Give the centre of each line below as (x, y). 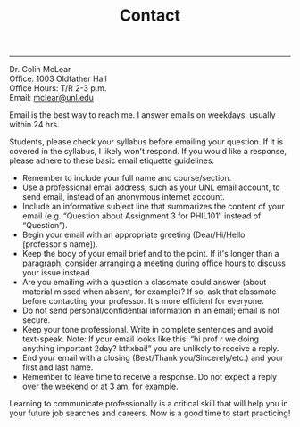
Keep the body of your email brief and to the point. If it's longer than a (150, 254)
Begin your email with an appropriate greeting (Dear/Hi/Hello (133, 235)
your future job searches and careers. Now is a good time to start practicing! (150, 413)
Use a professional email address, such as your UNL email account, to (151, 187)
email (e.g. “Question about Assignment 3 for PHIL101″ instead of (142, 216)
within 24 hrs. (34, 125)
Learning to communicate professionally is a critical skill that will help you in (149, 404)
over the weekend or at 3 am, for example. (100, 386)
